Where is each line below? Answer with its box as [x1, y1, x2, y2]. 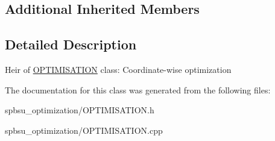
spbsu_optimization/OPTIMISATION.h [5, 104, 154, 116]
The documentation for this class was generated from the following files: [5, 83, 271, 96]
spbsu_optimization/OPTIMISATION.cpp [5, 124, 163, 136]
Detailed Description [5, 35, 137, 54]
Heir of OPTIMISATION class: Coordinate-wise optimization [5, 63, 232, 75]
